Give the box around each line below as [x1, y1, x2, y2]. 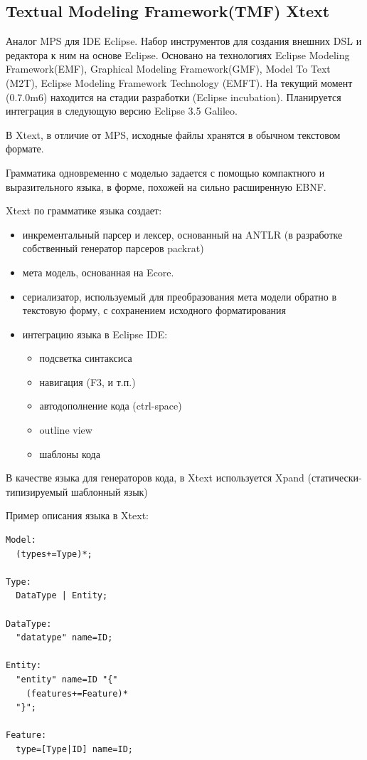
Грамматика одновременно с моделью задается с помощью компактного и [6, 165, 325, 179]
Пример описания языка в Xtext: [6, 508, 149, 523]
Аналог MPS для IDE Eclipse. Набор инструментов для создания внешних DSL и [6, 33, 362, 48]
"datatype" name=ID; [16, 633, 113, 643]
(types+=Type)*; [16, 548, 92, 559]
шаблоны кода [39, 446, 100, 461]
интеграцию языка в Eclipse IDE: [22, 326, 168, 341]
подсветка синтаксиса [39, 350, 132, 365]
